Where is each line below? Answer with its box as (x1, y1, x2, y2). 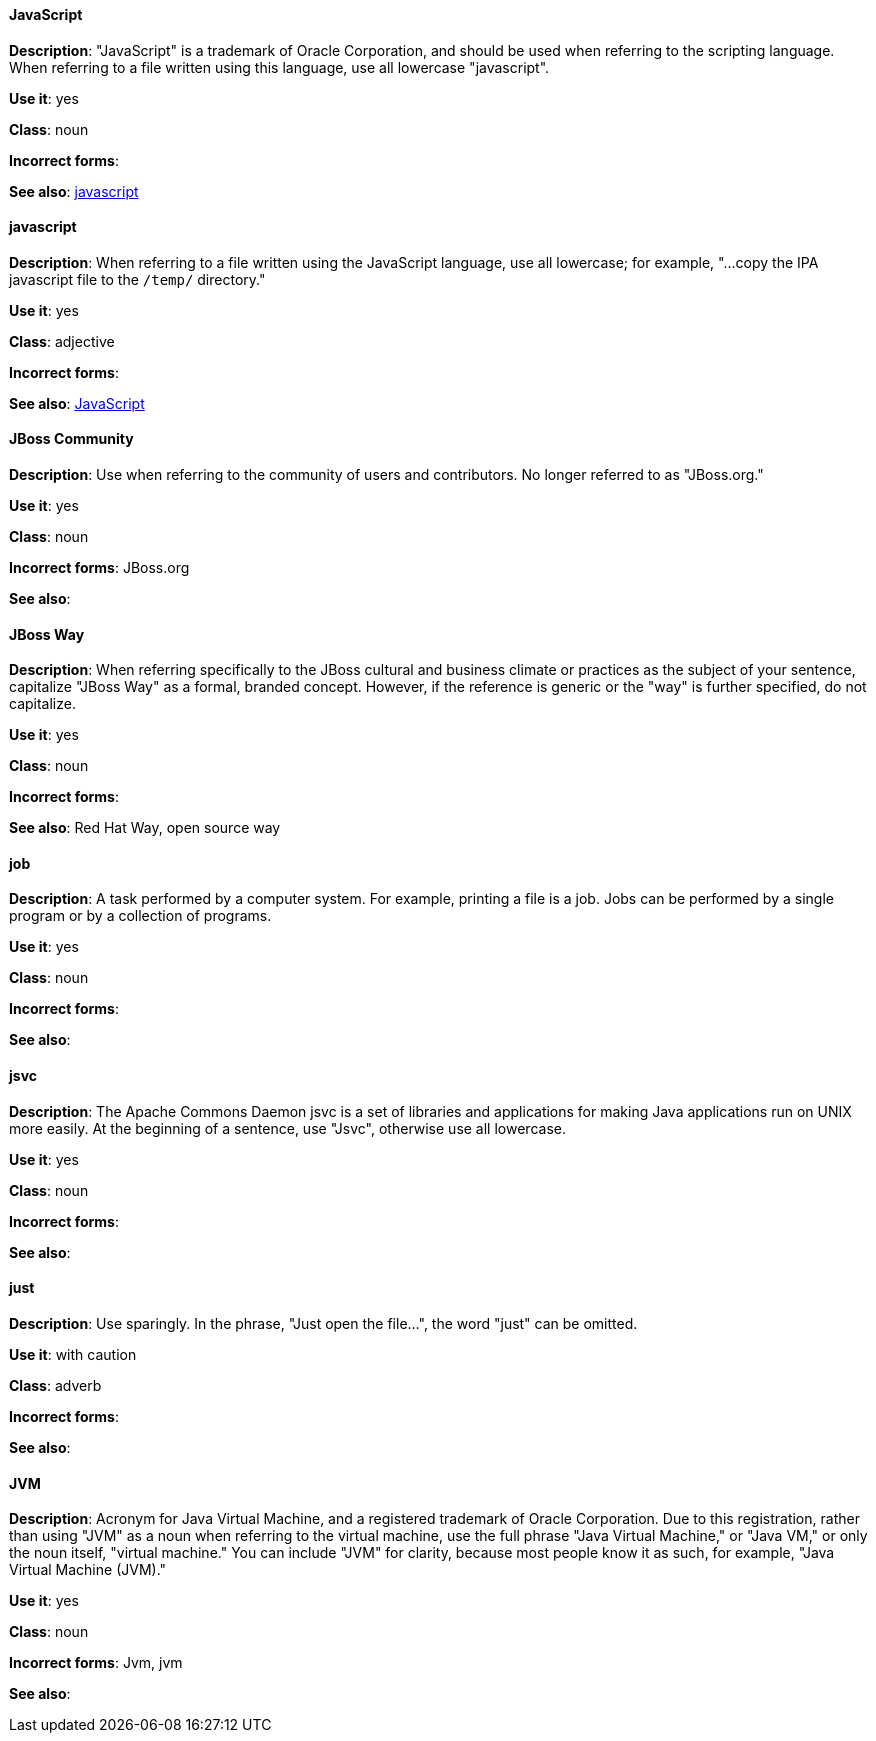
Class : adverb (9, 1376, 102, 1394)
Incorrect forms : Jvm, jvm (9, 1654, 183, 1672)
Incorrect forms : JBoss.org (9, 559, 190, 577)
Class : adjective (9, 332, 115, 350)
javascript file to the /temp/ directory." (9, 270, 266, 288)
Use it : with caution (9, 1345, 137, 1363)
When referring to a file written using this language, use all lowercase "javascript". (9, 58, 550, 76)
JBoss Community (9, 430, 134, 448)
